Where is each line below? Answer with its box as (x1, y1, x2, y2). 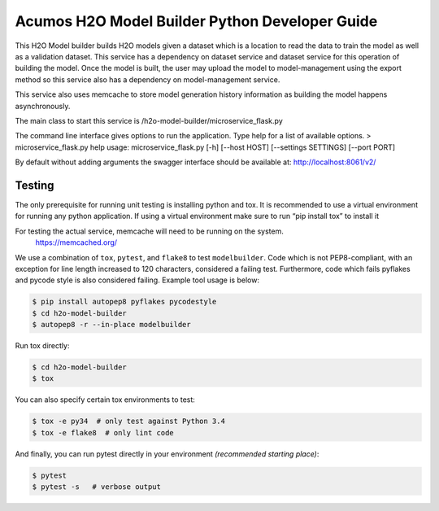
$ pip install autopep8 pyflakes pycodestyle (32, 297, 217, 307)
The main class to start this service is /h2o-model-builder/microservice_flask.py (15, 116, 284, 125)
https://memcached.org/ (35, 238, 118, 247)
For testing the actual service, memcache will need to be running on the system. (15, 226, 284, 236)
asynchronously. (15, 101, 71, 111)
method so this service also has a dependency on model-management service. (15, 74, 280, 85)
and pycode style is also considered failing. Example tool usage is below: (15, 275, 260, 285)
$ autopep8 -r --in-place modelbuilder (32, 320, 191, 330)
